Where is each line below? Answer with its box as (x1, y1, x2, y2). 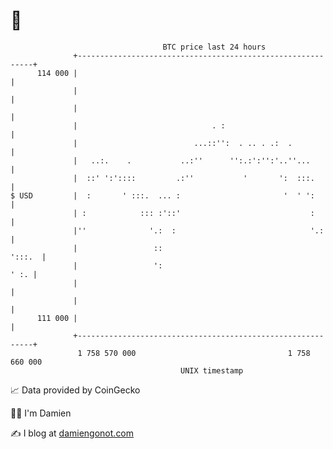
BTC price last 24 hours (162, 42, 267, 52)
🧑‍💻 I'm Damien (10, 407, 72, 419)
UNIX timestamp (180, 365, 244, 376)
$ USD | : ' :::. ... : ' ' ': (10, 190, 315, 201)
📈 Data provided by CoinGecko (10, 384, 141, 396)
